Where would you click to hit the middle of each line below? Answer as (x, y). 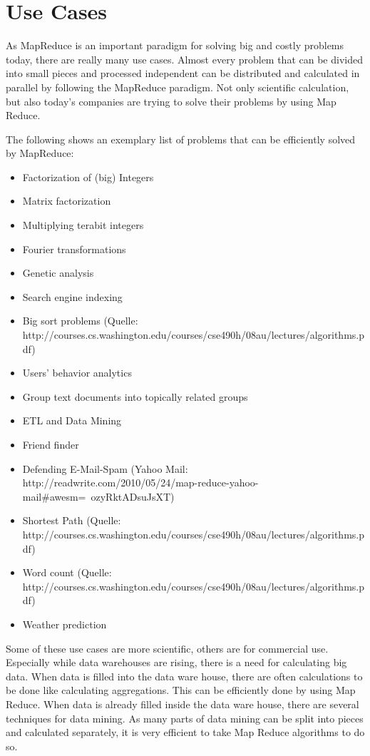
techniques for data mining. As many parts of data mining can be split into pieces (185, 718)
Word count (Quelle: (67, 572)
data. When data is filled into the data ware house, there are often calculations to (184, 676)
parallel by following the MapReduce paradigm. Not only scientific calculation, (178, 87)
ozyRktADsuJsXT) (133, 496)
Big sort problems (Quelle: (80, 321)
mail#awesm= (54, 496)
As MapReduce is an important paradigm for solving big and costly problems (175, 45)
